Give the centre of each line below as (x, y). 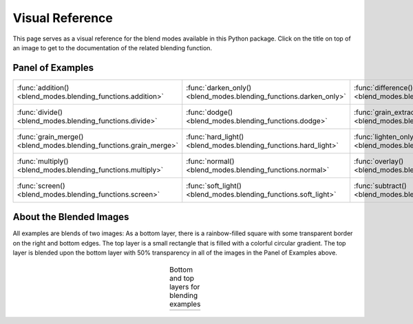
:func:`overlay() (379, 161)
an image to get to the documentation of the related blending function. (113, 47)
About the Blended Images (71, 217)
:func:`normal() (210, 161)
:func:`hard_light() (215, 136)
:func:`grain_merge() (50, 136)
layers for (184, 287)
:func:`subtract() (380, 186)
